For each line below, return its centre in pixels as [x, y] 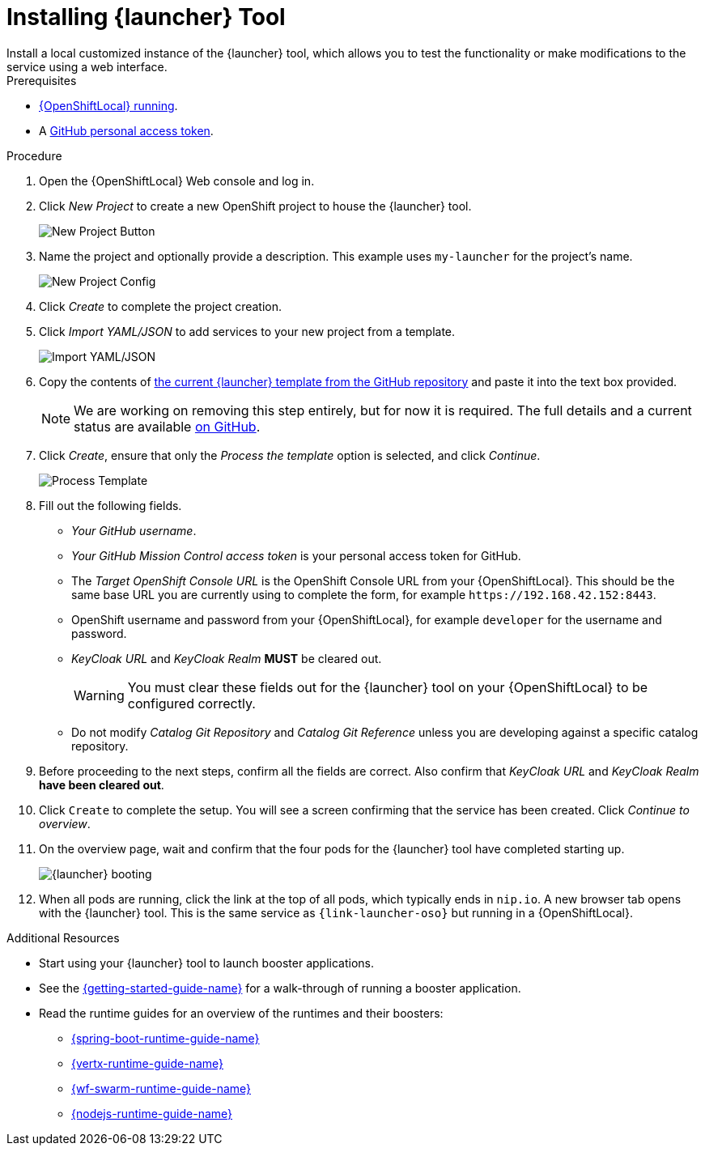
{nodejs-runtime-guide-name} [152, 1113]
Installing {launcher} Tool [146, 17]
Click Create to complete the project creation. [161, 306]
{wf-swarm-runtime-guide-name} [161, 1088]
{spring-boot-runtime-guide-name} [166, 1038]
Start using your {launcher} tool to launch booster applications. [206, 963]
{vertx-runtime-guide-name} [148, 1063]
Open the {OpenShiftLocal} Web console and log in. [177, 181]
